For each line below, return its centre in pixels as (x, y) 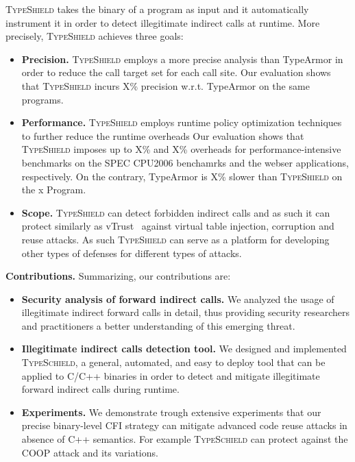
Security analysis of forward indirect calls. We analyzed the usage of (178, 299)
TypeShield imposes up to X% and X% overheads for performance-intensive (181, 149)
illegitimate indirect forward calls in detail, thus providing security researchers (186, 312)
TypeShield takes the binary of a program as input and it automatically (157, 9)
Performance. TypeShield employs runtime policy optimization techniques (182, 122)
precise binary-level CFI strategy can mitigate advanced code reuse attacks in (184, 425)
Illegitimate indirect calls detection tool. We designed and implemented (184, 349)
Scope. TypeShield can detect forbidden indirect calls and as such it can (176, 212)
